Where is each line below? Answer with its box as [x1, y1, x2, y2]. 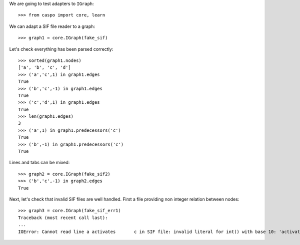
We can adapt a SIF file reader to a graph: [9, 23, 95, 29]
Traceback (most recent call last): [18, 215, 108, 221]
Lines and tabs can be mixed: [9, 160, 70, 166]
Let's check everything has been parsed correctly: [9, 46, 113, 52]
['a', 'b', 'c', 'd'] [18, 65, 71, 70]
